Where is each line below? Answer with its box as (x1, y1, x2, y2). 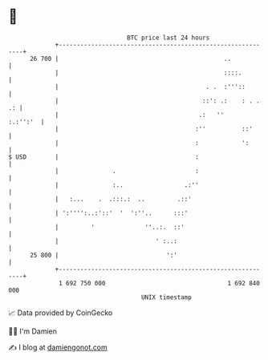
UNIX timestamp (140, 293, 193, 301)
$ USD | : (8, 152, 199, 161)
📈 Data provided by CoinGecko (8, 308, 113, 318)
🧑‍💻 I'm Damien (8, 326, 58, 336)
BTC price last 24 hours (127, 34, 210, 42)
